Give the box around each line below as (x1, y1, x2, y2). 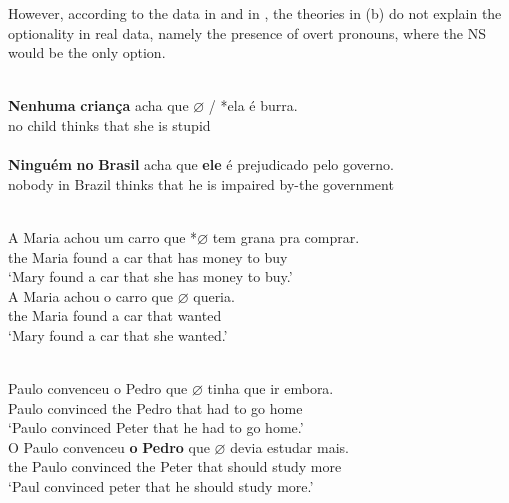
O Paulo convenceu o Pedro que (8, 436, 210, 457)
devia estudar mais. (230, 436, 349, 457)
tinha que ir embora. (207, 378, 334, 399)
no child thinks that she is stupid (8, 114, 211, 135)
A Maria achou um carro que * (8, 226, 198, 247)
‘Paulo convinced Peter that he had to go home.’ (8, 417, 304, 438)
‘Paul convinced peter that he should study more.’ (8, 476, 314, 497)
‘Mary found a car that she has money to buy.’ (8, 266, 293, 287)
